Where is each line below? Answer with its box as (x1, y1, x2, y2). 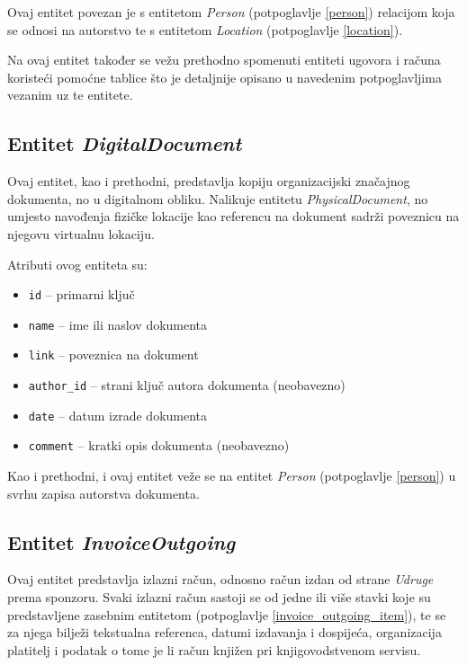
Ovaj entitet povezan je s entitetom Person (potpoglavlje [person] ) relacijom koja (7, 3, 455, 21)
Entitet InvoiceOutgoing (7, 528, 236, 555)
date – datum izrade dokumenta (28, 405, 208, 424)
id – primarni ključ (28, 285, 135, 304)
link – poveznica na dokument (28, 345, 199, 364)
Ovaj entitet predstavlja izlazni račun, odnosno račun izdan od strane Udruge (7, 570, 434, 589)
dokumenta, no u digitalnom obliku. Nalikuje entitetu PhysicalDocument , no (7, 189, 428, 208)
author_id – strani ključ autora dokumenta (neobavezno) (28, 376, 346, 395)
